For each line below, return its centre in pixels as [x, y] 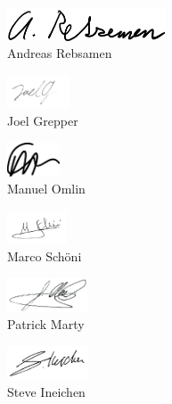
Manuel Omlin [46, 189]
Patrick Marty [46, 324]
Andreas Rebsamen [60, 53]
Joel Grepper [43, 121]
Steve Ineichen [46, 392]
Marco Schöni [45, 256]
